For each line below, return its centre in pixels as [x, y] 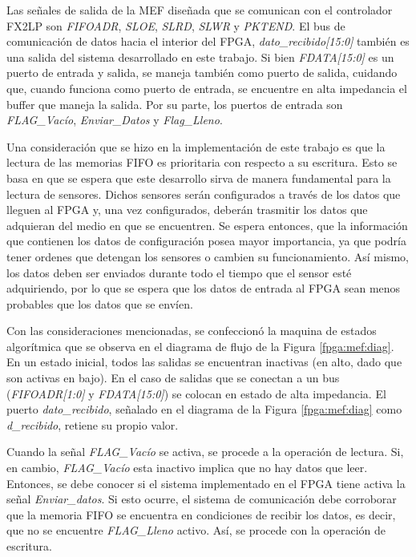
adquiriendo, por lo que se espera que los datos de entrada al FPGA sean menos [204, 288]
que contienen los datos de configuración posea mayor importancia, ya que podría [206, 241]
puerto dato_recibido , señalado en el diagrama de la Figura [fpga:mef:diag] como [204, 409]
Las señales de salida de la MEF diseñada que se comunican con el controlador [200, 10]
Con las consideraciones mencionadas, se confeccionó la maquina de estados [192, 331]
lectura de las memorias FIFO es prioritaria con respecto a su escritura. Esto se [202, 162]
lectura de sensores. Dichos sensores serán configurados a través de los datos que [204, 194]
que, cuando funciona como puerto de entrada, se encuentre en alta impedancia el [207, 88]
